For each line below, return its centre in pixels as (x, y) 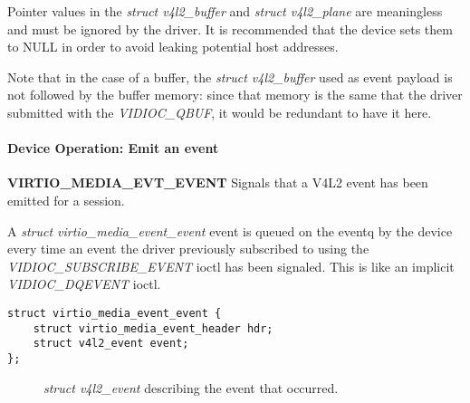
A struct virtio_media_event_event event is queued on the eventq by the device (230, 230)
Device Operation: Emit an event (113, 148)
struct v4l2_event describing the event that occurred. (191, 387)
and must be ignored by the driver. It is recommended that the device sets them (230, 29)
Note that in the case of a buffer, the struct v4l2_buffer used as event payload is (230, 77)
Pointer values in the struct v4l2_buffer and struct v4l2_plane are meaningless (225, 11)
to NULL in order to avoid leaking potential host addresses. (173, 47)
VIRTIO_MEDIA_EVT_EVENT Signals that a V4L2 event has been (218, 182)
